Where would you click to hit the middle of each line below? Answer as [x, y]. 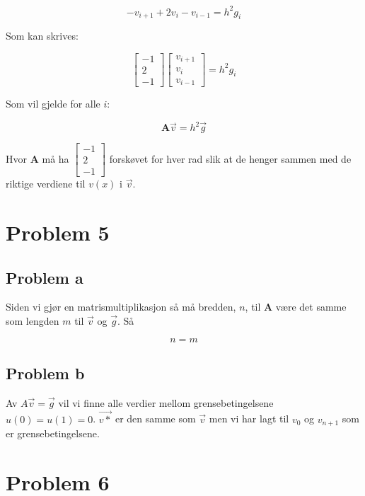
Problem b [45, 373]
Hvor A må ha [37, 158]
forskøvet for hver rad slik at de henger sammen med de [230, 158]
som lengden [33, 321]
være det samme [311, 307]
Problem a [45, 277]
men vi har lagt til [249, 419]
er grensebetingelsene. [53, 433]
